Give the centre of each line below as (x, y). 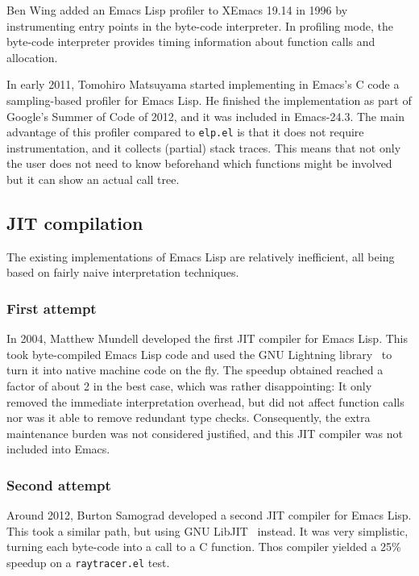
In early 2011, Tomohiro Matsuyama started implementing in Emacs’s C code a (203, 84)
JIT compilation (75, 222)
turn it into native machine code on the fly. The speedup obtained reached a (195, 370)
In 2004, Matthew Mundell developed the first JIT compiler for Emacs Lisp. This (207, 338)
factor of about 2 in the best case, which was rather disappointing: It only (189, 385)
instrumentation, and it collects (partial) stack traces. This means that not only (204, 147)
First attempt (52, 308)
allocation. (32, 57)
